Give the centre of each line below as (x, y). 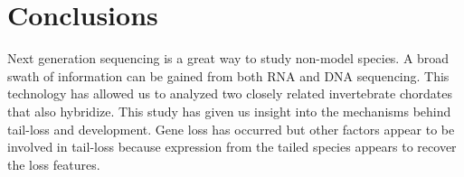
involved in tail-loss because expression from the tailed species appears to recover (232, 147)
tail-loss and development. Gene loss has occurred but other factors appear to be (231, 129)
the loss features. (54, 164)
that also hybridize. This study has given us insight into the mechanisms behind (229, 111)
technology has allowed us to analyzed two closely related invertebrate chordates (230, 93)
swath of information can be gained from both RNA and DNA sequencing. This (228, 75)
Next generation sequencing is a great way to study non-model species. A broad (228, 58)
